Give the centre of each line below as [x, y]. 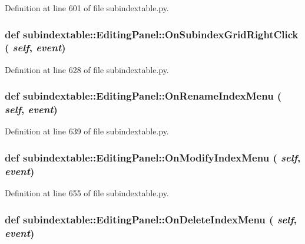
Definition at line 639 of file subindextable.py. [87, 131]
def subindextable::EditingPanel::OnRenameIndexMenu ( [143, 96]
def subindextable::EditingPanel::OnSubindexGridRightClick [152, 34]
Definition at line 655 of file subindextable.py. [87, 193]
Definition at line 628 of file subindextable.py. [87, 69]
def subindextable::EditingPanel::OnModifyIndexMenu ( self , [153, 157]
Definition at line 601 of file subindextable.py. [87, 8]
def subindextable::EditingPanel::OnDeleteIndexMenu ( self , [151, 219]
